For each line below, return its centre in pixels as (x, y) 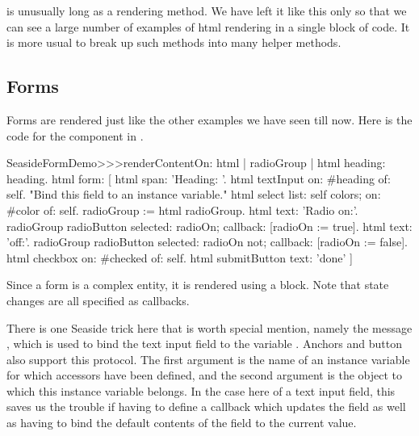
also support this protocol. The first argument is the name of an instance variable (208, 359)
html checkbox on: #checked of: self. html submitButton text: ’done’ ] (180, 257)
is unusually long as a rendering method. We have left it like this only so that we (207, 10)
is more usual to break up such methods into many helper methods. (174, 42)
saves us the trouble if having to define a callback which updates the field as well (206, 407)
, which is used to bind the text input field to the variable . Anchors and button (204, 344)
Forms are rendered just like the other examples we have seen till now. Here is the (209, 119)
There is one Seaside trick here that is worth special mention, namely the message (209, 327)
